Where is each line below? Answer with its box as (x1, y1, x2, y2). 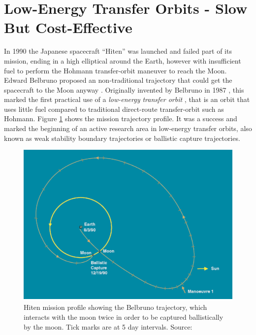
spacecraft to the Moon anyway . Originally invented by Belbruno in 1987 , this (4, 84, 244, 95)
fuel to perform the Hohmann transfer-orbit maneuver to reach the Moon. (4, 65, 227, 75)
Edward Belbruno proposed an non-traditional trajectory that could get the (4, 75, 232, 85)
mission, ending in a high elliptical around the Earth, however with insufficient (4, 55, 241, 66)
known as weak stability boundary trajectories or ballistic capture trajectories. (4, 133, 240, 143)
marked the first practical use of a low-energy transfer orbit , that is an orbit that (4, 94, 250, 104)
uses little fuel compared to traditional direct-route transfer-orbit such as (4, 103, 224, 114)
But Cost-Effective (4, 17, 132, 37)
